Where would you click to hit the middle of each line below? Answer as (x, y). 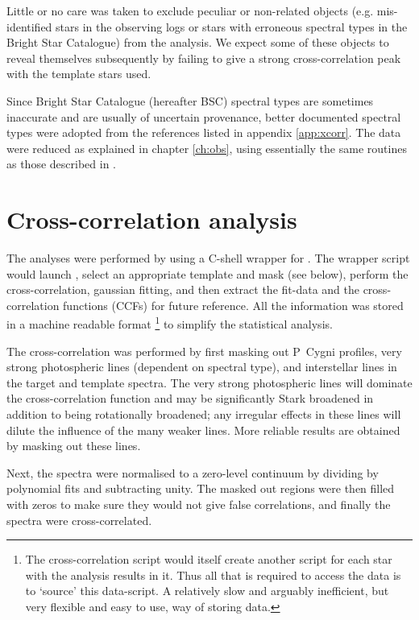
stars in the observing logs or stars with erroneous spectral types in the (232, 26)
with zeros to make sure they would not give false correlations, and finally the (199, 504)
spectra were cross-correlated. (79, 520)
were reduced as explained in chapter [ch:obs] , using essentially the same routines (207, 148)
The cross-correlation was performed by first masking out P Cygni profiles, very (204, 351)
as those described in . (61, 164)
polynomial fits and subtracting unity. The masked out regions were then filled (201, 488)
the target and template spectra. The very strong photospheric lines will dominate (209, 382)
